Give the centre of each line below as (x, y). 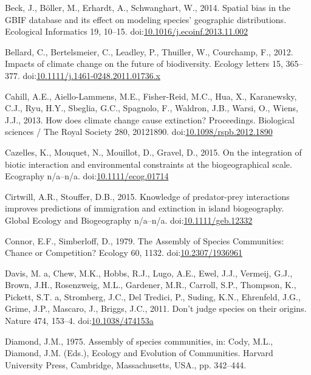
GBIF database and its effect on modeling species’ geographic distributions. (146, 19)
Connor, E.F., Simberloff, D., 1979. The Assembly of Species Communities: (145, 240)
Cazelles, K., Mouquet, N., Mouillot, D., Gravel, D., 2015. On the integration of (153, 152)
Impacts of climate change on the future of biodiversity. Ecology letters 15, (144, 64)
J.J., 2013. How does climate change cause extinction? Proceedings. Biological (150, 119)
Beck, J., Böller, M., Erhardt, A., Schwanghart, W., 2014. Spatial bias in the (148, 7)
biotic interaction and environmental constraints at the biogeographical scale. (149, 164)
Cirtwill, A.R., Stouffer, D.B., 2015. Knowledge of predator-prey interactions (147, 196)
